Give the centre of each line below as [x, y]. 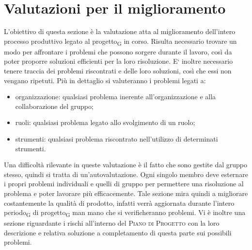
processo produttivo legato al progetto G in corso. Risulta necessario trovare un [120, 41]
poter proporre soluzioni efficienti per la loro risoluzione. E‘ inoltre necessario [118, 61]
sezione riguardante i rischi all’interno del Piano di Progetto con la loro [112, 223]
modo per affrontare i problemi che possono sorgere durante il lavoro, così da [118, 51]
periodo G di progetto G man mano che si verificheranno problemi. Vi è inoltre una [125, 213]
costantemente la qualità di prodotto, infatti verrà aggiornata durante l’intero [119, 203]
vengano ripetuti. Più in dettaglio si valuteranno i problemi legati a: [105, 80]
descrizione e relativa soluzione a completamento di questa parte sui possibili [118, 232]
